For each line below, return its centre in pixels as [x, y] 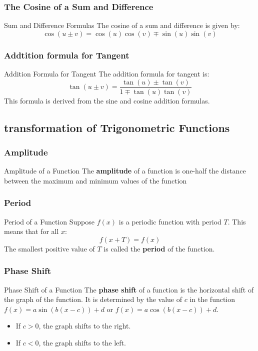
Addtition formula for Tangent [67, 55]
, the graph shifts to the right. [85, 326]
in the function [212, 299]
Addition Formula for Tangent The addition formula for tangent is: [107, 74]
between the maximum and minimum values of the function [95, 180]
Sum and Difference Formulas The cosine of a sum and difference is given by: [122, 25]
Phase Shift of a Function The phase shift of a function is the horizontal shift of [129, 289]
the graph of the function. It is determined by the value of [93, 299]
